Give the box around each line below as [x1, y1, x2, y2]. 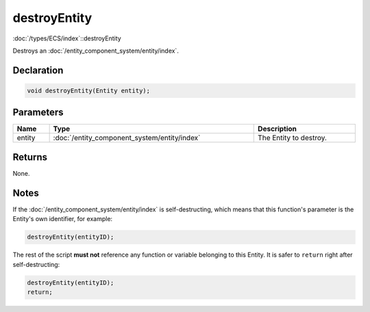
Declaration [12, 64, 64, 76]
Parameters [12, 107, 64, 118]
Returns [12, 151, 48, 163]
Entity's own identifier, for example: [12, 215, 113, 223]
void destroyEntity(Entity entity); [27, 86, 151, 94]
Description [258, 124, 297, 133]
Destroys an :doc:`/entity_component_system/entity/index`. [12, 47, 180, 55]
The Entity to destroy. [258, 133, 327, 143]
